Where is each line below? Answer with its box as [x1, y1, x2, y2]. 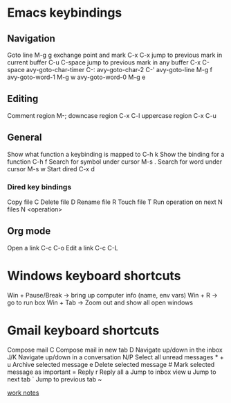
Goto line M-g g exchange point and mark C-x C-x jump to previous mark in [7, 51, 223, 59]
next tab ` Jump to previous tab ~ [7, 375, 102, 383]
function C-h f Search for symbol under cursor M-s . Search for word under [7, 157, 223, 166]
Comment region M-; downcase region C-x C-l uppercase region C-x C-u [7, 111, 216, 119]
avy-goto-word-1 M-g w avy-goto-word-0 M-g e [7, 73, 146, 81]
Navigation [7, 33, 55, 44]
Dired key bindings [7, 182, 72, 191]
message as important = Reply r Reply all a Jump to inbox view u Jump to [7, 368, 216, 376]
